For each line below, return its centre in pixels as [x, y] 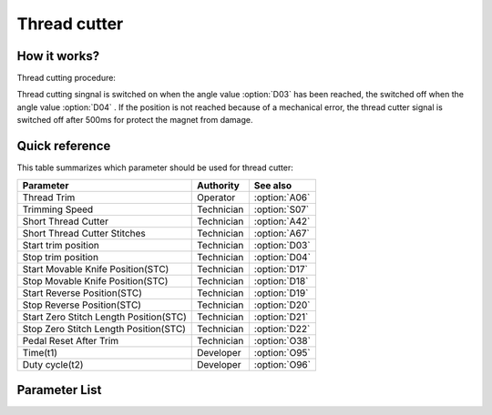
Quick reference [64, 146]
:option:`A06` [282, 197]
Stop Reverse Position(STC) [82, 305]
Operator [216, 197]
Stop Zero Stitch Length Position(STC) [104, 329]
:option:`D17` [281, 268]
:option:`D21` [281, 317]
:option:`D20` [282, 305]
